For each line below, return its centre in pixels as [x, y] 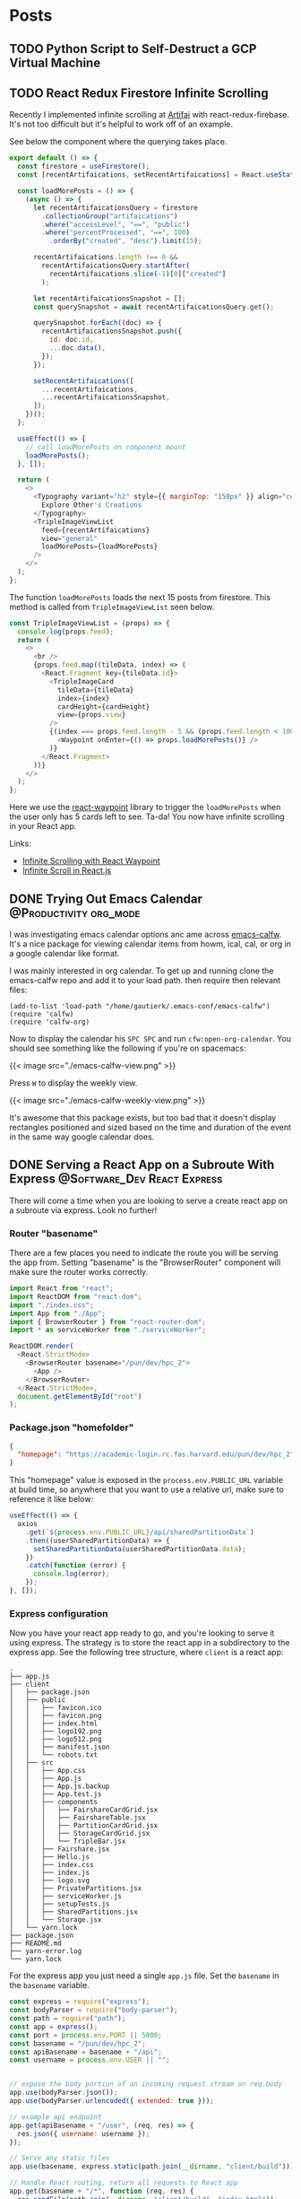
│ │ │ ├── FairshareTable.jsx [77, 1818]
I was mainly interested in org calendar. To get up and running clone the [142, 971]
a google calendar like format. [64, 953]
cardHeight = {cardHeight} [103, 707]
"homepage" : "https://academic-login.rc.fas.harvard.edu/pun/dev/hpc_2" [156, 1454]
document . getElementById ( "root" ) [80, 1396]
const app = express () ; [54, 2027]
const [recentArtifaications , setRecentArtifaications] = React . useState [158, 175]
